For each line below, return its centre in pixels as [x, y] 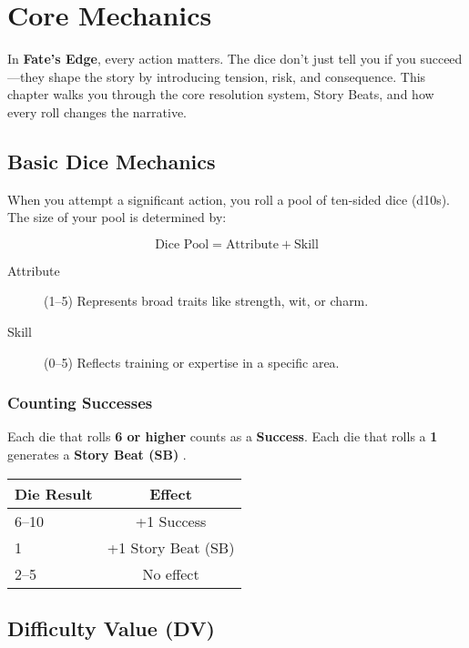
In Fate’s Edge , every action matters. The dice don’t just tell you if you [212, 59]
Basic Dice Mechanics [112, 161]
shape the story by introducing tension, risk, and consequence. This [237, 76]
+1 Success [171, 521]
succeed [441, 59]
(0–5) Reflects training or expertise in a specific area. [192, 362]
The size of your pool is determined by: [117, 217]
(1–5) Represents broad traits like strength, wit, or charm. [206, 301]
